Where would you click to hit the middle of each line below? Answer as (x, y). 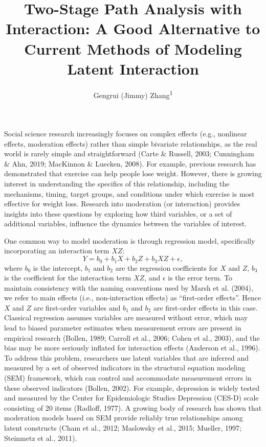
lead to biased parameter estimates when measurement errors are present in (123, 328)
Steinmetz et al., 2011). (41, 438)
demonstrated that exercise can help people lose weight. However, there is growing (133, 173)
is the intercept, (58, 267)
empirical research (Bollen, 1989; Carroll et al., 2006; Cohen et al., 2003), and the (132, 337)
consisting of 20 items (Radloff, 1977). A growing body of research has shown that (133, 407)
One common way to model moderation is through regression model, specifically (130, 240)
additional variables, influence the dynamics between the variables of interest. (126, 224)
